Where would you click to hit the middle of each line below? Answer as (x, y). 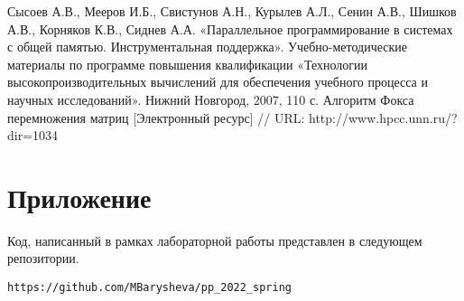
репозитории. (43, 258)
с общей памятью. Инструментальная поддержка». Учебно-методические (207, 47)
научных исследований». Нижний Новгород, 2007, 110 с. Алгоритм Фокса (211, 99)
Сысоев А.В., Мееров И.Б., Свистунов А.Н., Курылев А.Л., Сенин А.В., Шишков (232, 11)
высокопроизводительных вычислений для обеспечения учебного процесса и (218, 82)
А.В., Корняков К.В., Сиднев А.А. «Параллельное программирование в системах (230, 28)
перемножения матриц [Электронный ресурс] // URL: (156, 117)
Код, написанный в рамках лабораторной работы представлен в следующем (215, 240)
